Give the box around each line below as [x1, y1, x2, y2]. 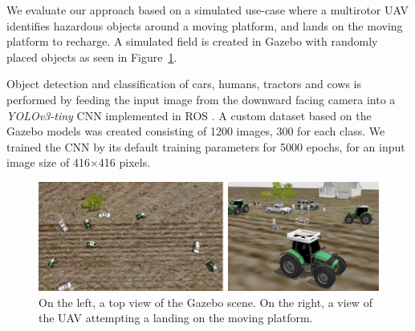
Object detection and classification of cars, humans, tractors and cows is [6, 75, 362, 92]
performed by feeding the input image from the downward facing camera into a [6, 91, 396, 107]
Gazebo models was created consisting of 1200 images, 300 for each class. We [6, 123, 385, 139]
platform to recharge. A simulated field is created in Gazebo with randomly [6, 33, 378, 50]
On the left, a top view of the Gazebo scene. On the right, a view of [39, 293, 372, 310]
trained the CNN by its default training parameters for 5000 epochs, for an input [6, 138, 405, 155]
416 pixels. [98, 154, 151, 171]
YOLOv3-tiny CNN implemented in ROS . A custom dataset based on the [6, 107, 372, 123]
